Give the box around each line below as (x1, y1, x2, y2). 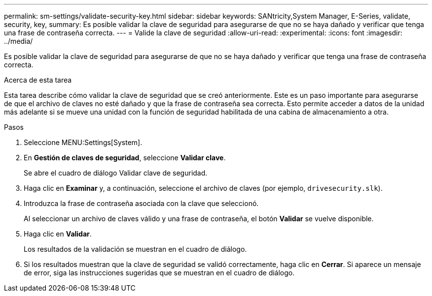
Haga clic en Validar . (24, 230, 92, 238)
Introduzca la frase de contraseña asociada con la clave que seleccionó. (24, 199, 259, 207)
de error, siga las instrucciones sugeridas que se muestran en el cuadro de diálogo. (24, 268, 295, 277)
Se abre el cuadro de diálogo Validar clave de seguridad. (24, 169, 208, 177)
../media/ (4, 37, 33, 45)
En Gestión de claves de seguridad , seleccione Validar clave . (24, 153, 226, 162)
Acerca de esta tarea (4, 76, 72, 84)
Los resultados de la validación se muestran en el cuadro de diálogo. (24, 245, 247, 253)
